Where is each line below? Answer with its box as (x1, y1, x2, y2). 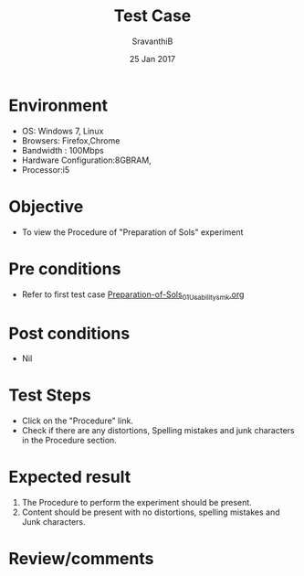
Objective (8, 196, 84, 217)
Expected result (8, 467, 131, 487)
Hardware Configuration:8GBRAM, (21, 155, 152, 165)
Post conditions (8, 323, 131, 344)
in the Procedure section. (21, 435, 118, 446)
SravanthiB (131, 36, 173, 47)
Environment (8, 95, 109, 115)
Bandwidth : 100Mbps (21, 144, 104, 155)
